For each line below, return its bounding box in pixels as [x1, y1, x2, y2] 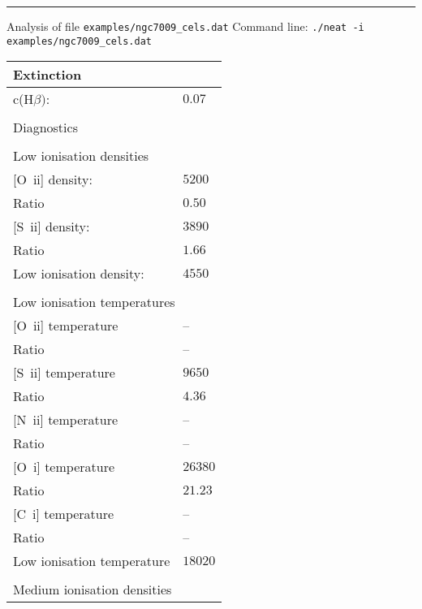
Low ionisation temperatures [13, 292, 175, 312]
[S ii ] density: [13, 217, 90, 236]
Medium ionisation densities [13, 580, 172, 599]
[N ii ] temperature [13, 410, 118, 430]
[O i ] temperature [13, 457, 115, 477]
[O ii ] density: [13, 170, 93, 189]
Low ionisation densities [13, 146, 149, 166]
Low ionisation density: [13, 264, 144, 283]
